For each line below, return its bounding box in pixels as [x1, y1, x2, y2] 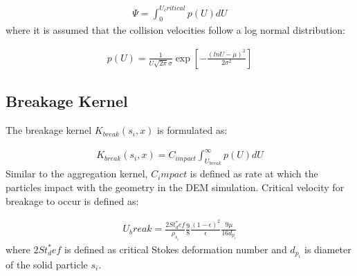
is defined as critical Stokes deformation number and [64, 241, 287, 256]
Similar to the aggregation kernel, [6, 166, 148, 181]
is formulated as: [157, 123, 228, 137]
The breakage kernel [6, 123, 92, 137]
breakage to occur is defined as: [6, 193, 139, 208]
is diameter [304, 241, 351, 256]
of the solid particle [6, 257, 88, 271]
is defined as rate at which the [190, 166, 318, 181]
